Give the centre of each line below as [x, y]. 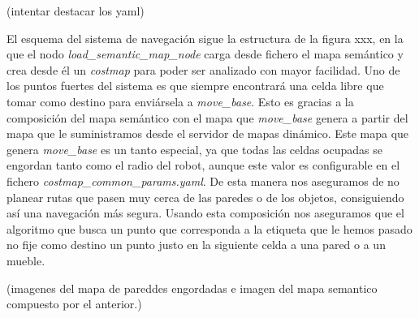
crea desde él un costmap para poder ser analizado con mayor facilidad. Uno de [203, 69]
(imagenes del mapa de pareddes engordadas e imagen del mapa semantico [192, 288]
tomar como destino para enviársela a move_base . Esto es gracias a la [180, 101]
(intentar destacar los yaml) [76, 11]
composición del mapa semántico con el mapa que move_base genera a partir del [207, 117]
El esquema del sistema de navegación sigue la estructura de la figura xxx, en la [205, 38]
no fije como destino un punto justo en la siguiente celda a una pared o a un [196, 245]
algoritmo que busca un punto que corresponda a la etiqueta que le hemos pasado [209, 228]
